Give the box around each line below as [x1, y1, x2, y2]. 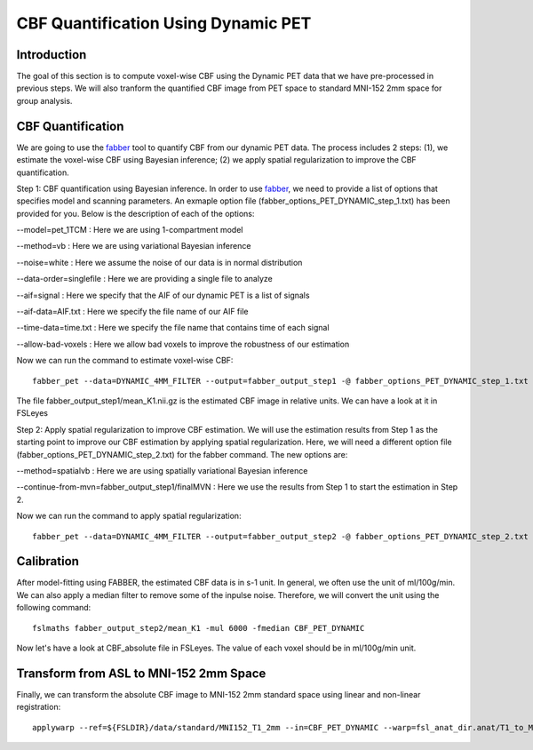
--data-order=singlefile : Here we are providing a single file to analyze [16, 274, 273, 284]
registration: [16, 702, 61, 713]
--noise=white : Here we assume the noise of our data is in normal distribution [16, 257, 303, 267]
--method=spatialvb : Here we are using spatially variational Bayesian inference [16, 465, 308, 475]
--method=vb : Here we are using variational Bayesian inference [16, 241, 251, 251]
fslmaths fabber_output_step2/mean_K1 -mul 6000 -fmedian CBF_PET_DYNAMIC [32, 623, 365, 633]
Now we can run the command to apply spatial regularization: [16, 511, 242, 522]
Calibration [16, 554, 80, 569]
